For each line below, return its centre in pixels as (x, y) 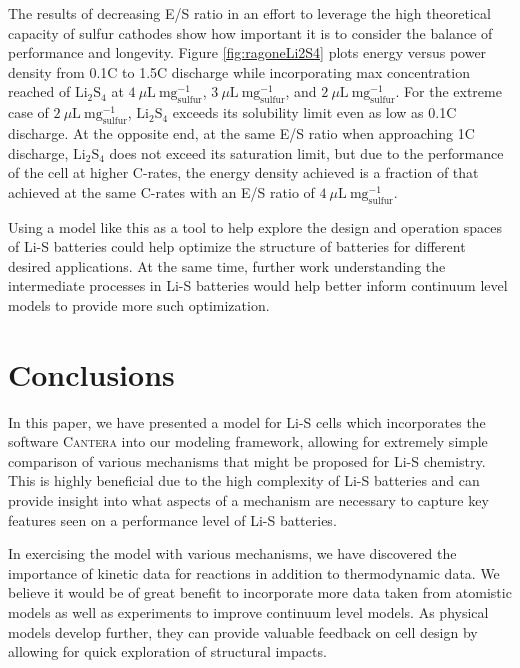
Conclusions (91, 373)
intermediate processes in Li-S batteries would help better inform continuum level (258, 285)
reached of (39, 91)
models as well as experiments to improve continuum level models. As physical (248, 611)
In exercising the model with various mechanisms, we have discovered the (232, 553)
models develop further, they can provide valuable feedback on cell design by (243, 631)
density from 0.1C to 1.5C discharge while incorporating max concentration (239, 71)
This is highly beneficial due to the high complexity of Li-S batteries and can (244, 480)
